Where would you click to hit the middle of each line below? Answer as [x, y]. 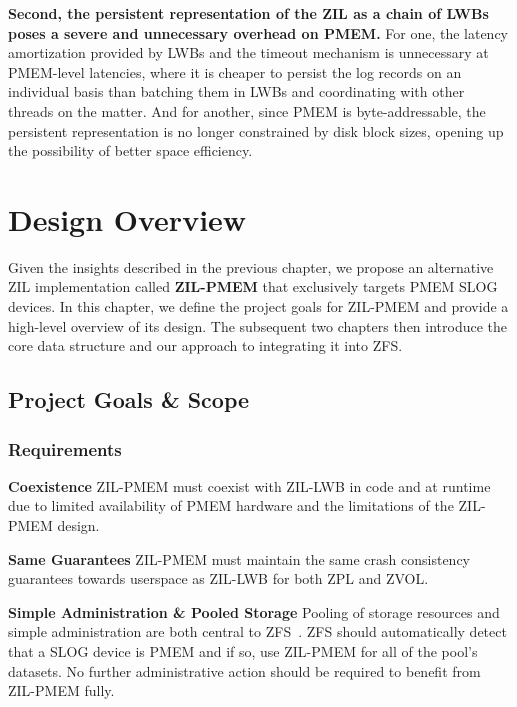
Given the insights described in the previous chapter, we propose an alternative [251, 266]
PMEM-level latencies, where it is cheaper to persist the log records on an [235, 71]
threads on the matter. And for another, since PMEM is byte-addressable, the [247, 110]
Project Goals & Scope [129, 399]
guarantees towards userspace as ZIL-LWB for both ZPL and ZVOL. [218, 578]
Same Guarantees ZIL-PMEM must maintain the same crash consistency [239, 558]
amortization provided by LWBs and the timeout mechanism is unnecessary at [248, 52]
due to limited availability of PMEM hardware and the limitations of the [231, 505]
